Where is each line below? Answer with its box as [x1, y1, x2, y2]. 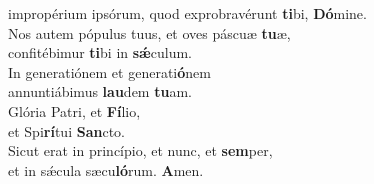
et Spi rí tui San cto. [8, 120, 125, 141]
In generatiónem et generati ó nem [8, 61, 211, 82]
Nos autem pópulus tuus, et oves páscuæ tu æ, [8, 22, 291, 43]
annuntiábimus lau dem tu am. [8, 81, 192, 102]
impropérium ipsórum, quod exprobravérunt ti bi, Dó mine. [8, 3, 367, 23]
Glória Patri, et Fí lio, [8, 100, 141, 121]
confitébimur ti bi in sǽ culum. [8, 42, 192, 63]
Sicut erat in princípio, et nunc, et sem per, [8, 140, 273, 161]
